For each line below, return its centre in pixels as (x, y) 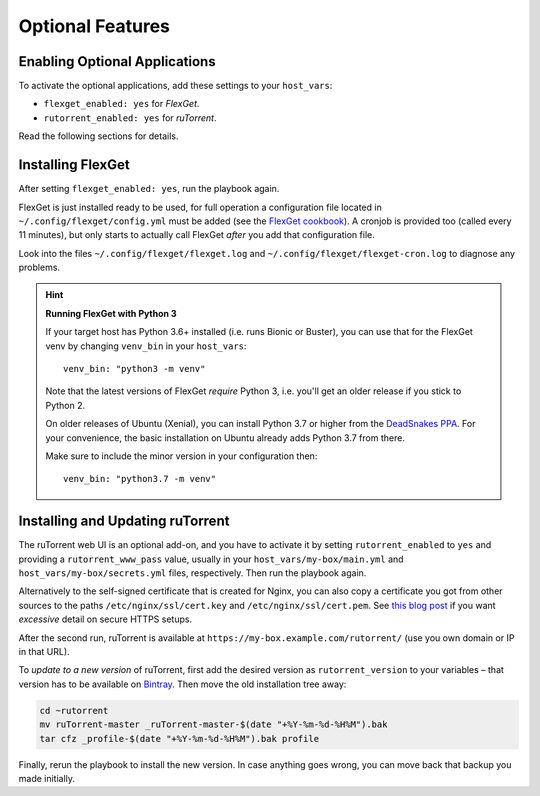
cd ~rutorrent (74, 710)
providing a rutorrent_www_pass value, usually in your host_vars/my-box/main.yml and (211, 559)
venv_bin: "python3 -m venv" (134, 369)
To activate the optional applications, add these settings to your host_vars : (175, 86)
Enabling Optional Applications (117, 61)
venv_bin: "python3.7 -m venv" (140, 479)
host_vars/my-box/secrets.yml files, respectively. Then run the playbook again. (192, 573)
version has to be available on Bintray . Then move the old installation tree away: (182, 684)
